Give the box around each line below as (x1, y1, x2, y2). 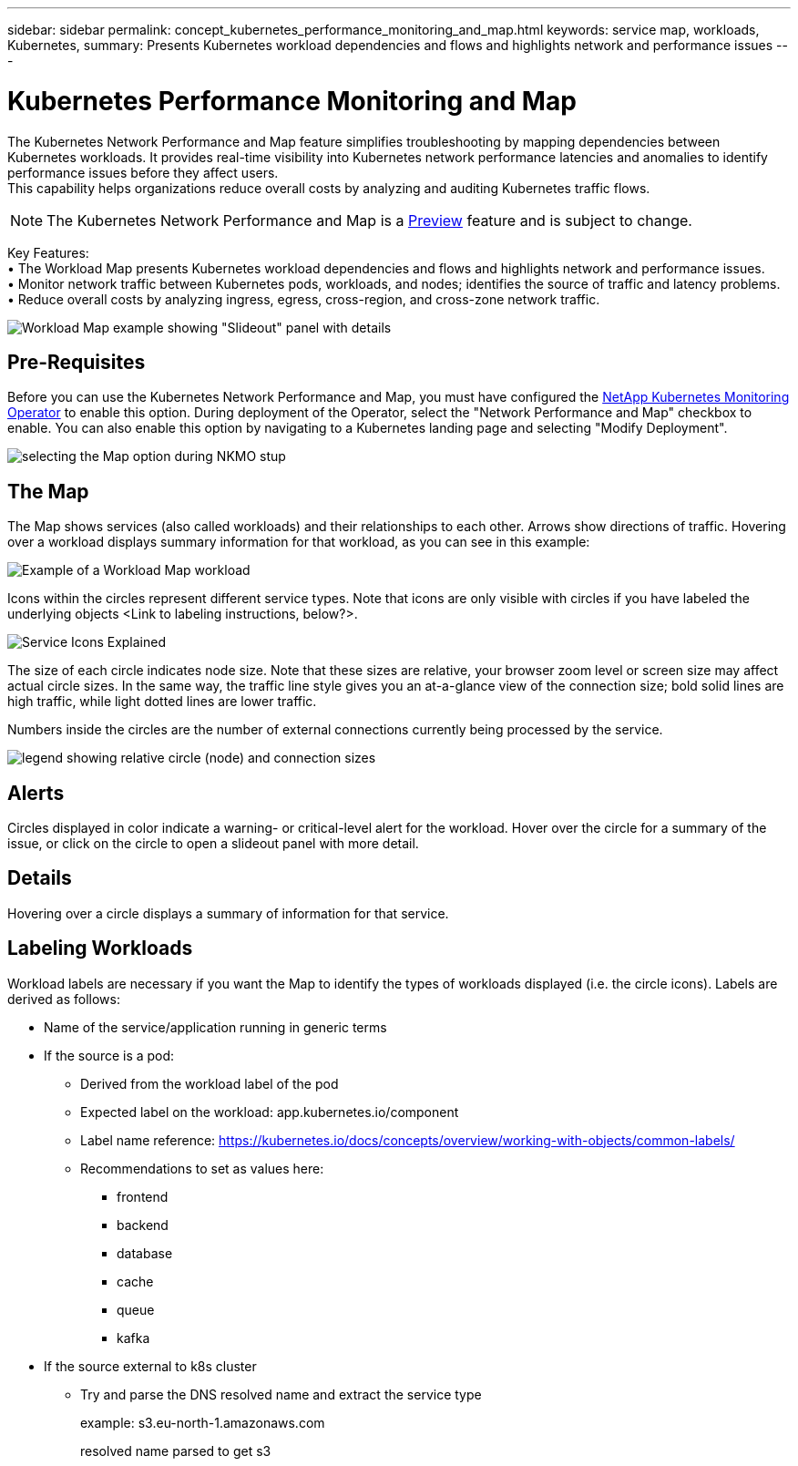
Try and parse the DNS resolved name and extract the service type (80, 1386, 482, 1402)
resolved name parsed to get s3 (80, 1442, 271, 1459)
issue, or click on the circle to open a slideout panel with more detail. (7, 836, 419, 852)
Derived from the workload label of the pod (80, 1075, 339, 1092)
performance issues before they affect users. (7, 164, 279, 180)
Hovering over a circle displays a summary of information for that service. (7, 905, 449, 921)
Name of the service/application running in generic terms (44, 1019, 387, 1035)
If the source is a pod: (44, 1047, 175, 1063)
